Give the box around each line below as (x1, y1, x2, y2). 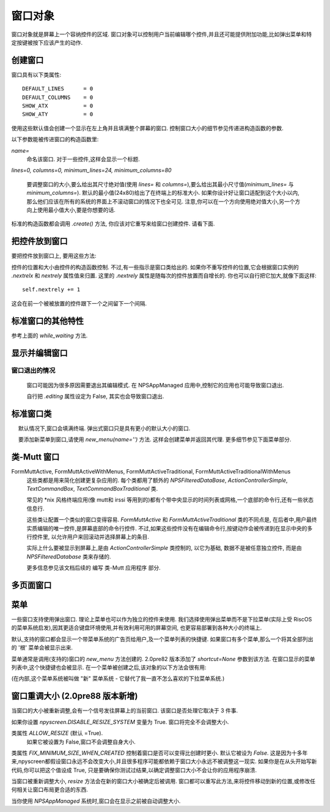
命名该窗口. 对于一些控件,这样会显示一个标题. (26, 155, 141, 163)
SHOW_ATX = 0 (22, 103, 94, 109)
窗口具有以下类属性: (11, 71, 62, 78)
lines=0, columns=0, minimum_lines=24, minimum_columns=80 (11, 167, 172, 174)
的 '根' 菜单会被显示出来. (11, 644, 73, 651)
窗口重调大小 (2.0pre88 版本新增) (11, 691, 138, 701)
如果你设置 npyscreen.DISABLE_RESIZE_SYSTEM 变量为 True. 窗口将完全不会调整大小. (11, 718, 229, 725)
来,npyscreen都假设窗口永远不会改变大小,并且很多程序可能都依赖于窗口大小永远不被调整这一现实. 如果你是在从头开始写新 (11, 758, 317, 765)
